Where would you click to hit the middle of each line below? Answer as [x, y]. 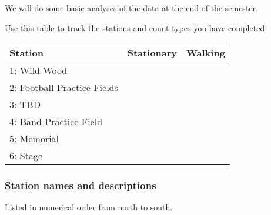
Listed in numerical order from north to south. [89, 207]
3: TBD [25, 105]
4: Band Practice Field [56, 122]
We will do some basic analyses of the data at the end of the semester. [131, 8]
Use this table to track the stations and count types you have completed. [136, 27]
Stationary [152, 53]
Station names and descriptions [81, 185]
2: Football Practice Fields [64, 88]
